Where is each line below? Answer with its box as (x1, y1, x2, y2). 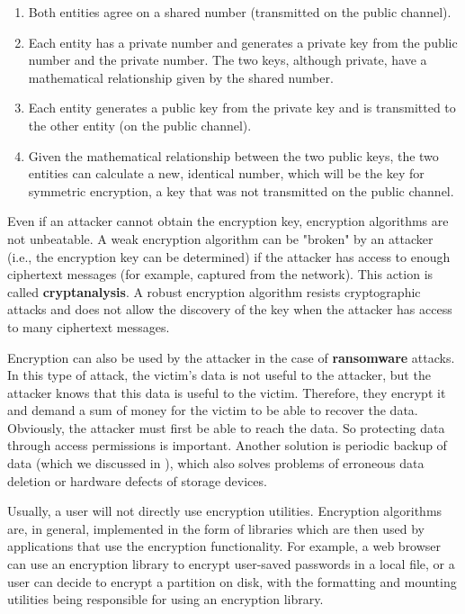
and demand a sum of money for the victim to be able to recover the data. (7, 401, 418, 420)
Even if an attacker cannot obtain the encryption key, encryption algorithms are (7, 212, 449, 230)
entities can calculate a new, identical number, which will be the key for (28, 164, 425, 183)
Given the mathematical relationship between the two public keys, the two (28, 146, 439, 165)
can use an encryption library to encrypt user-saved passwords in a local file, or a (7, 555, 455, 573)
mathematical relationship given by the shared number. (28, 68, 334, 86)
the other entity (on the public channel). (28, 115, 252, 134)
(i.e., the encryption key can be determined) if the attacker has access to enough (7, 247, 451, 266)
